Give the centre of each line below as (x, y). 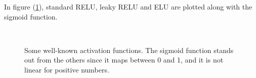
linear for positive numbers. (67, 69)
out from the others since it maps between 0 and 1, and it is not (124, 60)
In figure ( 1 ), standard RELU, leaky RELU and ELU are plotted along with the (128, 6)
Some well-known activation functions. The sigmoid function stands (129, 50)
